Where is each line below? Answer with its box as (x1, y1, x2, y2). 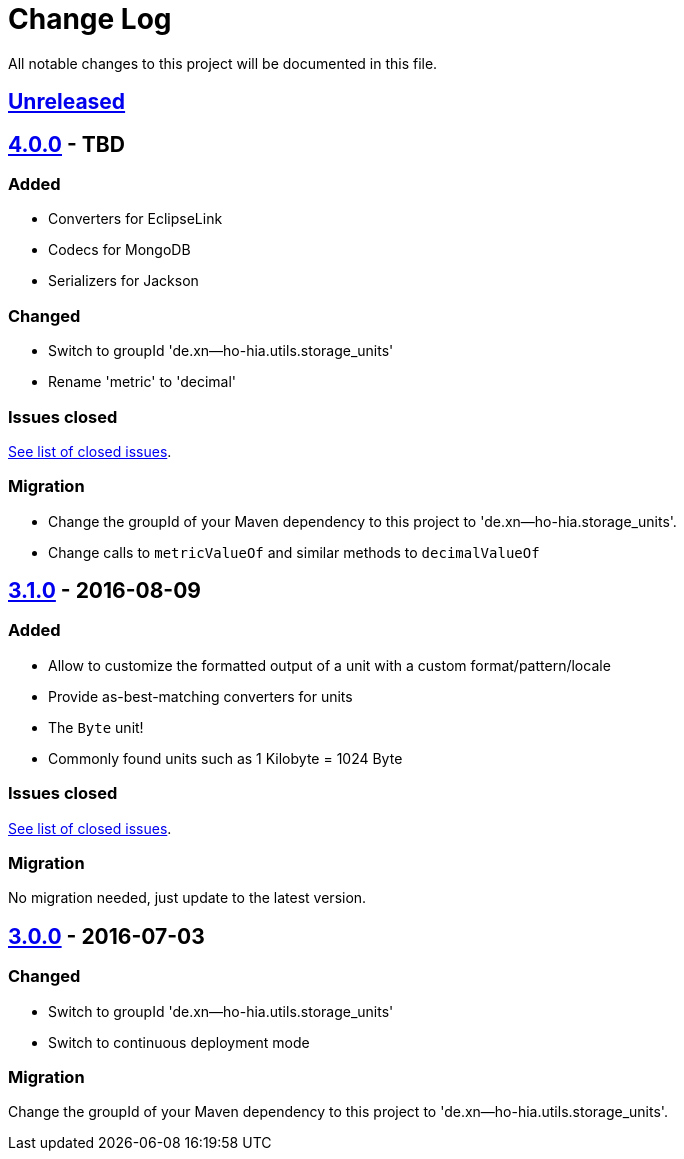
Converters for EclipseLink (48, 210, 223, 228)
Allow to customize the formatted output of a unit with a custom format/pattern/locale (48, 656, 611, 674)
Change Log (8, 2, 172, 36)
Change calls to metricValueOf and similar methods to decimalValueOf (48, 543, 540, 561)
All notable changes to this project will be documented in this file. (8, 54, 438, 72)
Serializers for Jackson (48, 272, 199, 290)
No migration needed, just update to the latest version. (8, 889, 367, 907)
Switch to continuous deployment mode (48, 1033, 310, 1051)
